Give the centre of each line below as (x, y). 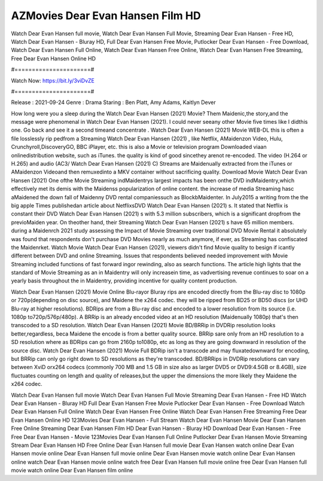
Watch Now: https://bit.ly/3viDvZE (53, 80)
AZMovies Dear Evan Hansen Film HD (106, 16)
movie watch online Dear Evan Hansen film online (72, 470)
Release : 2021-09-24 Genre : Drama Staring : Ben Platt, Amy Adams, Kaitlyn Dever (114, 102)
